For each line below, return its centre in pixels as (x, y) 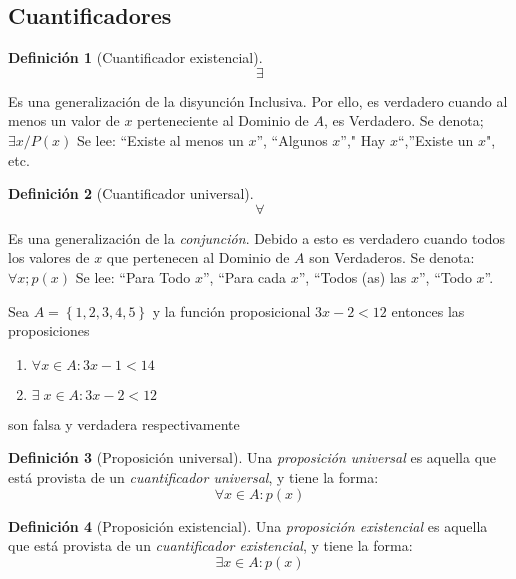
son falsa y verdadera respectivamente (124, 423)
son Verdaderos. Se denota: (392, 257)
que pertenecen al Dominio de (198, 257)
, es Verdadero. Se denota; (403, 120)
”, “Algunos (292, 139)
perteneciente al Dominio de (223, 120)
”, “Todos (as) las (352, 276)
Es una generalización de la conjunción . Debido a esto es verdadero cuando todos (257, 237)
